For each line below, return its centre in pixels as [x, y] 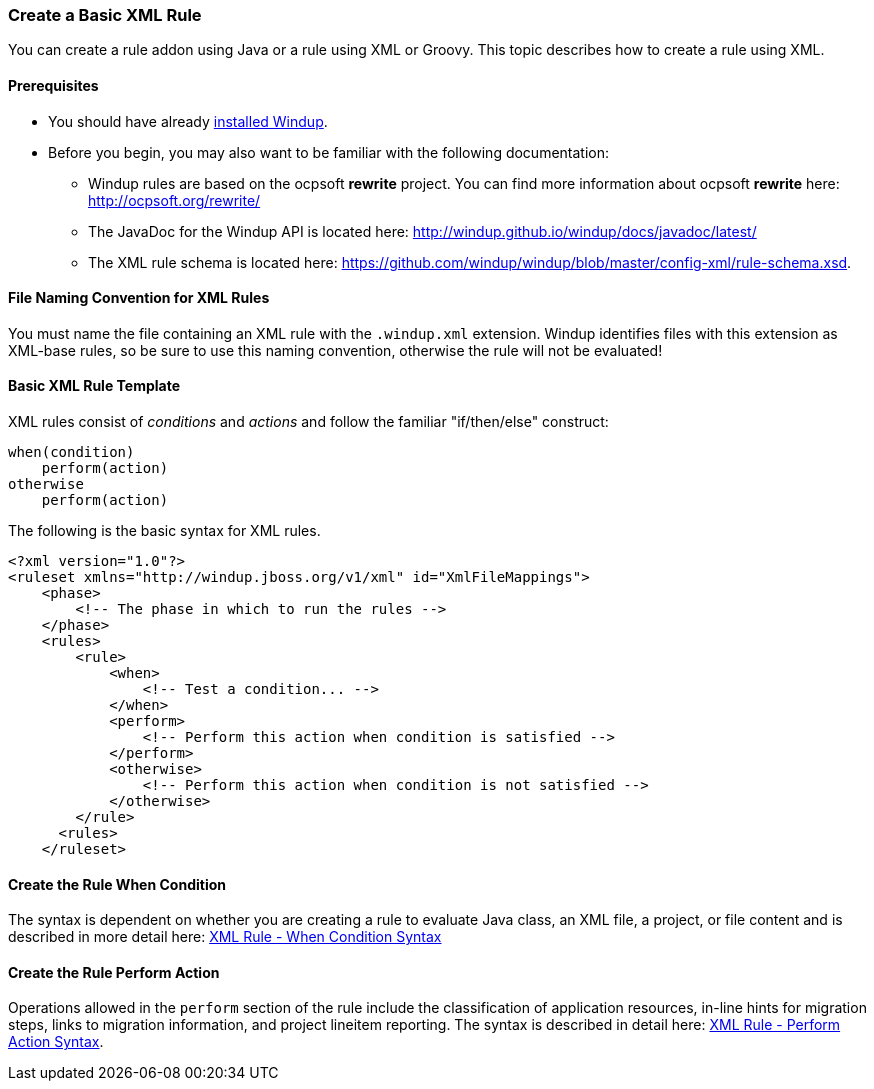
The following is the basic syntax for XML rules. [164, 531]
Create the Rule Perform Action [114, 972]
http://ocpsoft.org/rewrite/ [174, 200]
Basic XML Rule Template [94, 386]
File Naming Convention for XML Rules [139, 298]
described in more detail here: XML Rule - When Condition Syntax [225, 937]
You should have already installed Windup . [188, 121]
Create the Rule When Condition [117, 884]
